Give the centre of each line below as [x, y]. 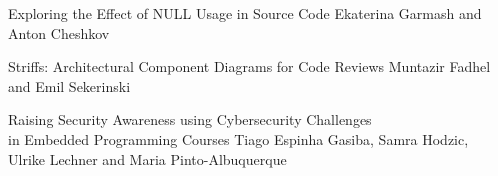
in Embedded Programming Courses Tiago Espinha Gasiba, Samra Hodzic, [238, 138]
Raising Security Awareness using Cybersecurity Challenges [190, 119]
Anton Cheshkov [59, 32]
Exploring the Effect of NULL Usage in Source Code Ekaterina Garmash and [245, 13]
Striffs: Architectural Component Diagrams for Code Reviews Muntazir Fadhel [249, 66]
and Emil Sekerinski [69, 85]
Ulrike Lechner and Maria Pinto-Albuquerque [147, 158]
